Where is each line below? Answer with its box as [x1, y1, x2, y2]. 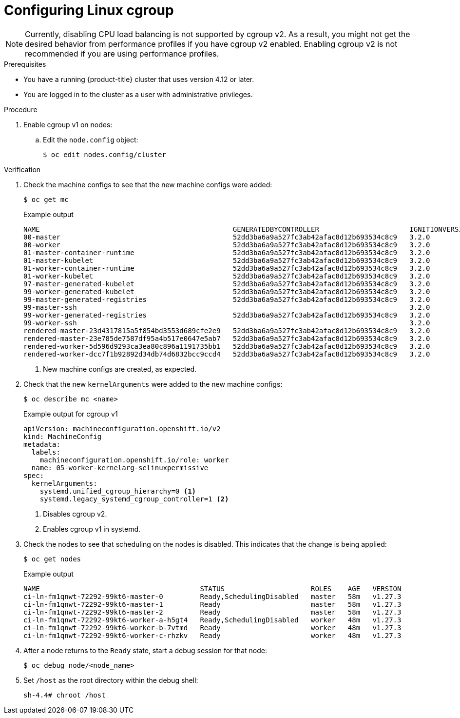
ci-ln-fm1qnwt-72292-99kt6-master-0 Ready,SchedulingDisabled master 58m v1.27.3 [23, 592, 402, 600]
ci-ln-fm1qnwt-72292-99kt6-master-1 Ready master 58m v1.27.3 [23, 600, 402, 608]
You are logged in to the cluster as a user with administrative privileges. [23, 90, 253, 99]
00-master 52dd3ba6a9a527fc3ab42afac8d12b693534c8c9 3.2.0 [23, 233, 430, 241]
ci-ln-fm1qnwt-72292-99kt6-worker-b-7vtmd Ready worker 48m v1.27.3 [23, 623, 402, 632]
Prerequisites [4, 60, 46, 68]
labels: [31, 448, 60, 456]
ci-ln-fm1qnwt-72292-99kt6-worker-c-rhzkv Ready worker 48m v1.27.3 [23, 631, 402, 639]
